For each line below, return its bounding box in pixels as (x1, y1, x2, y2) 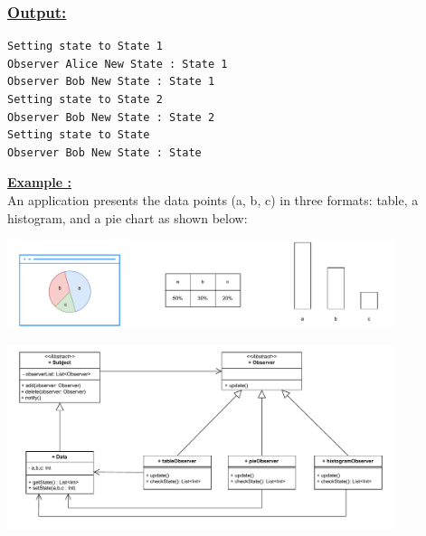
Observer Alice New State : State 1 (7, 57, 228, 71)
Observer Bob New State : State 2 (7, 110, 215, 124)
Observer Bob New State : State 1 (7, 75, 215, 89)
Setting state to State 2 (7, 93, 163, 106)
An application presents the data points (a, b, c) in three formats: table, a (7, 190, 419, 209)
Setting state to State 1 (7, 40, 163, 53)
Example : (7, 173, 71, 192)
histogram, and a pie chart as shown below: (7, 208, 248, 227)
